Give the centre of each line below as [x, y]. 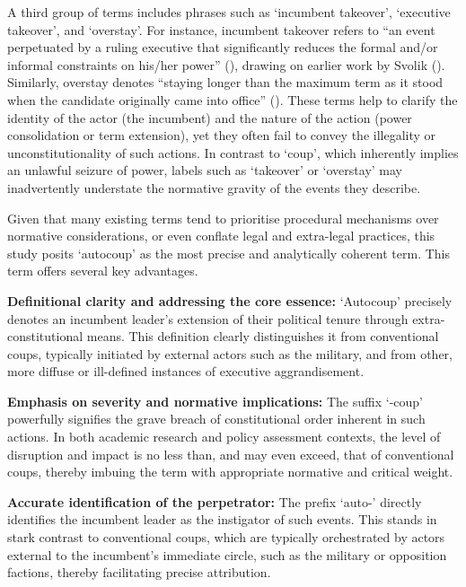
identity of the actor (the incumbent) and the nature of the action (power [210, 117]
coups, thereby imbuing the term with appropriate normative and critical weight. [230, 472]
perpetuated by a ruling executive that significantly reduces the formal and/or [223, 47]
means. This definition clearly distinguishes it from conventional [263, 336]
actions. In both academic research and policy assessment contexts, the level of [224, 437]
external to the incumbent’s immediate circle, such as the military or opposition [227, 554]
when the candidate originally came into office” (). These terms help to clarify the [233, 99]
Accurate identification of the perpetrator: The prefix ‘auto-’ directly [215, 501]
